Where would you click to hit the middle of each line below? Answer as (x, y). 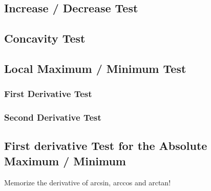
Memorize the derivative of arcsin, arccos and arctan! (88, 182)
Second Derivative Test (53, 117)
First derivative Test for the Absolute (106, 146)
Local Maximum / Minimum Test (95, 68)
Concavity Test (45, 38)
